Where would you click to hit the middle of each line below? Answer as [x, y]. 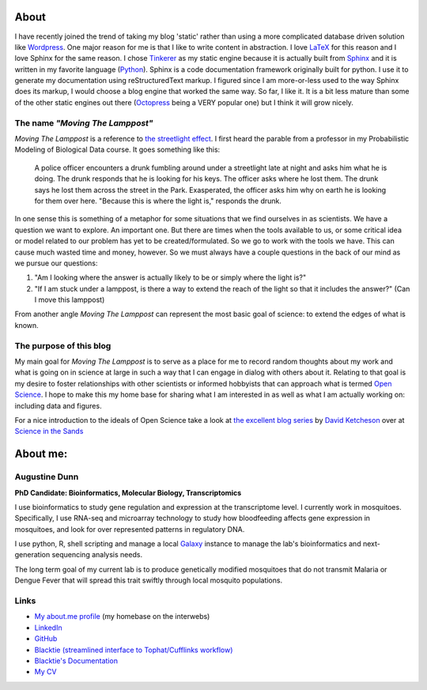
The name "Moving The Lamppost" [84, 123]
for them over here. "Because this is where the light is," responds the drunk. [158, 201]
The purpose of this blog [63, 345]
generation [32, 555]
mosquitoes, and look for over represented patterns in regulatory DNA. [130, 529]
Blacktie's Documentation [76, 661]
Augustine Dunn [47, 477]
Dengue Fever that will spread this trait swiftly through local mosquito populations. [149, 580]
